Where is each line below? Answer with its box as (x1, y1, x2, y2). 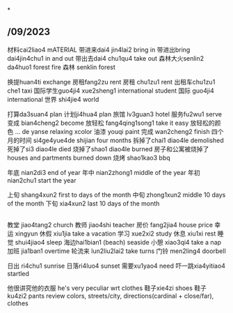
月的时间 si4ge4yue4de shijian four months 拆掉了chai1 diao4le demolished (7, 136, 224, 144)
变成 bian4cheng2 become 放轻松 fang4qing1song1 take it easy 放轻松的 (7, 119, 216, 127)
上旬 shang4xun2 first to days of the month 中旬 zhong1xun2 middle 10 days (7, 190, 226, 199)
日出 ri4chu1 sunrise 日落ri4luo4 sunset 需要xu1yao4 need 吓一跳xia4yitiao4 (7, 261, 226, 270)
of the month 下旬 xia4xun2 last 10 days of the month (7, 199, 160, 208)
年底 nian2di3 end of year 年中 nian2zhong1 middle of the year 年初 (7, 168, 200, 176)
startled (7, 270, 30, 278)
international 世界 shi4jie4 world (7, 95, 99, 103)
